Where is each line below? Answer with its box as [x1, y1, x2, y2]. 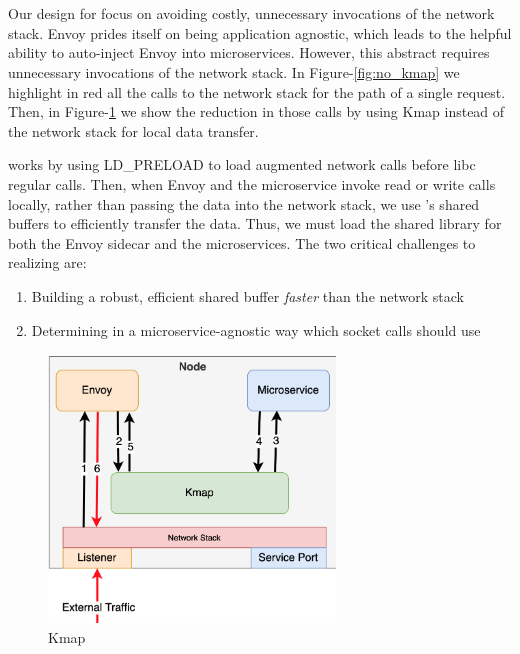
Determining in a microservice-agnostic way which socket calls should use [31, 319, 481, 340]
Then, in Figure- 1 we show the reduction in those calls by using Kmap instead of [8, 101, 505, 122]
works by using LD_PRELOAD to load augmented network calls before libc [8, 154, 476, 175]
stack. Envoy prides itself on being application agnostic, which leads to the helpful [8, 22, 512, 43]
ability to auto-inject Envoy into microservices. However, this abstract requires [8, 42, 490, 63]
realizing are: [8, 252, 87, 273]
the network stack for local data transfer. [8, 120, 259, 141]
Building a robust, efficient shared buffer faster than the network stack [31, 285, 465, 306]
